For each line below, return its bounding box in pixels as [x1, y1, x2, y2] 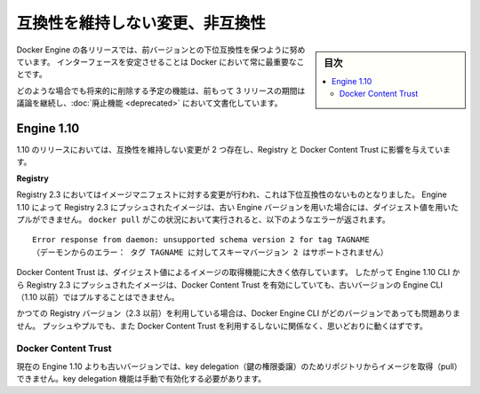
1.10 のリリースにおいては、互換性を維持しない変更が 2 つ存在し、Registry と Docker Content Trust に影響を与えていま [16, 145, 451, 155]
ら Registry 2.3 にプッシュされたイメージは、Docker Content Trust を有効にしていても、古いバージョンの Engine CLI [16, 280, 444, 290]
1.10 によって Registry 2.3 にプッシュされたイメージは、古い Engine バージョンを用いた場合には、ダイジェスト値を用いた [16, 201, 460, 212]
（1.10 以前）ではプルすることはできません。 [16, 291, 180, 302]
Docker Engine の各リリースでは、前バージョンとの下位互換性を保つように [16, 44, 291, 55]
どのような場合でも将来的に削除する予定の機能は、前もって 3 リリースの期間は [16, 85, 306, 96]
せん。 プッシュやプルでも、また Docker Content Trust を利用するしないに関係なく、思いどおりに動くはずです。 [16, 320, 428, 331]
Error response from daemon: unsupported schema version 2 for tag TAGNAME [32, 235, 370, 245]
